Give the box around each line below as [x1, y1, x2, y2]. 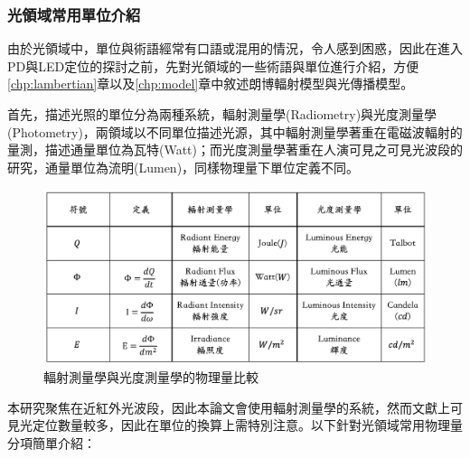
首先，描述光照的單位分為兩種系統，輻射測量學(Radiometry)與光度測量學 [7, 105, 437, 123]
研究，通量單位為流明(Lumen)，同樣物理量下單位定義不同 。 [7, 157, 360, 176]
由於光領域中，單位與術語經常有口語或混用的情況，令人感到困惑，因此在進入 [7, 39, 463, 58]
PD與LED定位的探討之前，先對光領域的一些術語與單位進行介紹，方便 [7, 56, 419, 75]
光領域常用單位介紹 [7, 3, 141, 25]
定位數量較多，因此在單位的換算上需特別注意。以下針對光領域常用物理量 [32, 416, 463, 435]
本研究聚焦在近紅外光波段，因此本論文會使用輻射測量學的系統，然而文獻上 [7, 397, 450, 416]
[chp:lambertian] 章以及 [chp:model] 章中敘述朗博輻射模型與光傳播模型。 [7, 74, 414, 93]
